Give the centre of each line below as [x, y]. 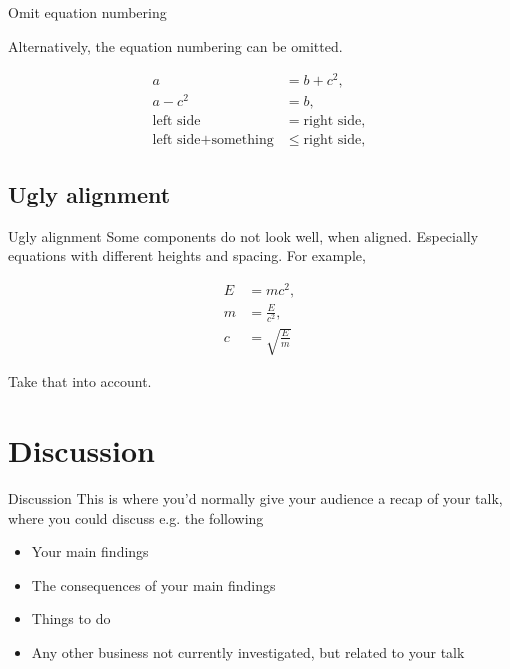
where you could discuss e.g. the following [136, 517]
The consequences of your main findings [153, 584]
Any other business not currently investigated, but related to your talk [248, 651]
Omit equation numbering [87, 12]
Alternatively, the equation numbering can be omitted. [175, 45]
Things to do [71, 618]
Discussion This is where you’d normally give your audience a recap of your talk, [255, 497]
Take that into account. [80, 381]
